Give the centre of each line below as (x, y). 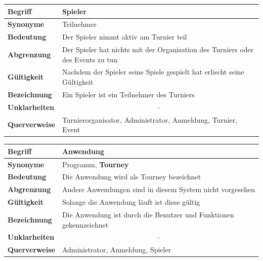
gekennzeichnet (85, 224)
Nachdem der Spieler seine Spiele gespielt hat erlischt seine (153, 72)
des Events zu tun (90, 59)
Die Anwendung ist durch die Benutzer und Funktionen (148, 214)
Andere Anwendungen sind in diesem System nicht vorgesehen (158, 189)
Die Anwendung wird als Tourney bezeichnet (131, 177)
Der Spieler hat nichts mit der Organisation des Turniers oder (158, 49)
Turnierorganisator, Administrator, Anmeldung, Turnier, (150, 119)
